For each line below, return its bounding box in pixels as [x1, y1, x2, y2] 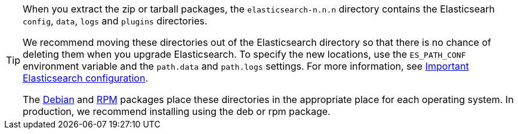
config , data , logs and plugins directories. [23, 15, 208, 27]
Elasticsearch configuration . [23, 72, 148, 84]
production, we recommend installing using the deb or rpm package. [23, 105, 331, 117]
